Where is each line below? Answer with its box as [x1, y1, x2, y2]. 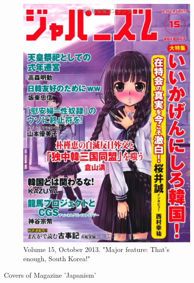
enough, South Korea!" [23, 253, 90, 264]
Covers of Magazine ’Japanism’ [4, 270, 96, 280]
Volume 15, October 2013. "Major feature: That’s [23, 244, 170, 254]
